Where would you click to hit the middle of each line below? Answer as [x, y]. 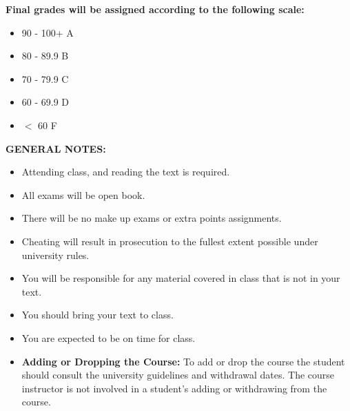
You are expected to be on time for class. [109, 337]
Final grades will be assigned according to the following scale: [155, 9]
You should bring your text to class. [97, 315]
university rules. [55, 255]
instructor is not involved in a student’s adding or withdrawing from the [174, 388]
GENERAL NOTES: [56, 148]
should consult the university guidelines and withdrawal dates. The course [178, 375]
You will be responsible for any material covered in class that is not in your [181, 278]
